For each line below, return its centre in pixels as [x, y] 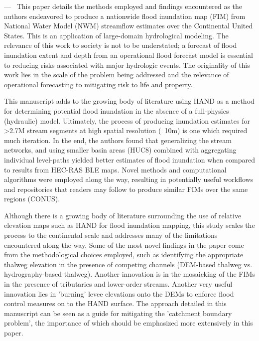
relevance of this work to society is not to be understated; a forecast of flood [121, 45]
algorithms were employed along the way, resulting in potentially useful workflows [129, 179]
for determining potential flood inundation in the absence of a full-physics [117, 110]
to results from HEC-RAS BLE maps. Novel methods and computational [115, 169]
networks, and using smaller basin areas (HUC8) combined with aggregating [120, 150]
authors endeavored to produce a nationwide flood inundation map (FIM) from [125, 16]
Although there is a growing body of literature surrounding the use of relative [123, 215]
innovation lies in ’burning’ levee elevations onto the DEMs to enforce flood [119, 293]
